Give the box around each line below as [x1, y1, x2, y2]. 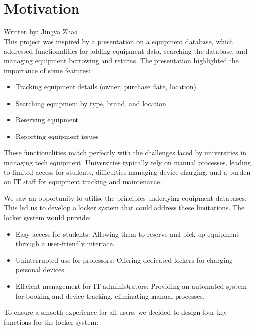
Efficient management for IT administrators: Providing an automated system [15, 281, 247, 291]
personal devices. [15, 264, 66, 275]
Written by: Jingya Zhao [4, 27, 78, 37]
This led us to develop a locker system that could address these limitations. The [4, 202, 245, 213]
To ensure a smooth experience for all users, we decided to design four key [4, 307, 227, 317]
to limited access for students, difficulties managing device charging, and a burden [4, 166, 251, 177]
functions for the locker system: [4, 316, 99, 327]
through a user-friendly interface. [15, 238, 115, 248]
